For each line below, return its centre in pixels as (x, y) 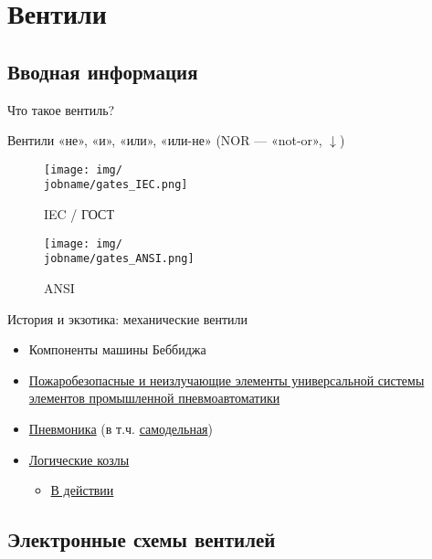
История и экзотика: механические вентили (128, 318)
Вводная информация (103, 71)
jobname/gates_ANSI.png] (119, 259)
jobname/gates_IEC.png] (116, 185)
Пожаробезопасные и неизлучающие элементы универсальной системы (227, 380)
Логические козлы (79, 459)
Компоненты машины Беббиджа (117, 349)
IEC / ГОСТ (79, 214)
